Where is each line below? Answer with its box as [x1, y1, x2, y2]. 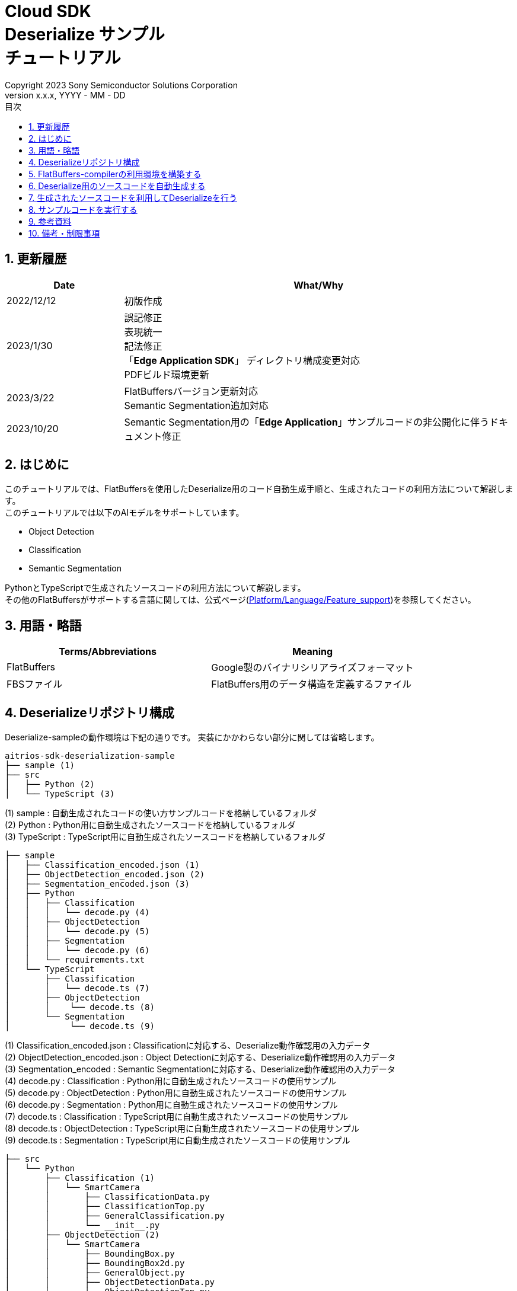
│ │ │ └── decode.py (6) [5, 945, 150, 956]
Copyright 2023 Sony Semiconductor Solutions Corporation [5, 79, 238, 90]
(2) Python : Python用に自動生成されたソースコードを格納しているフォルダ [5, 820, 296, 830]
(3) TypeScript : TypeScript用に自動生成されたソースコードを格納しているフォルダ [5, 832, 325, 842]
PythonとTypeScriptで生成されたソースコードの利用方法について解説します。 [5, 583, 306, 593]
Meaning [292, 645, 333, 658]
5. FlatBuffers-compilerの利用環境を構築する [28, 168, 202, 179]
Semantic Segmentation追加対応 [124, 399, 269, 411]
